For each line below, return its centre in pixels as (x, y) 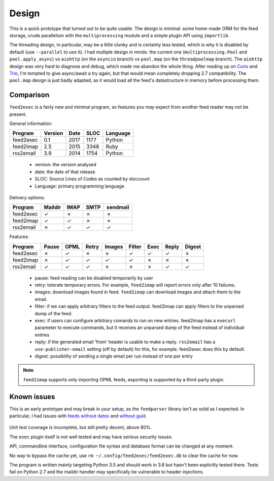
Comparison (29, 95)
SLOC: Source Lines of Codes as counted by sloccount (92, 179)
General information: (31, 123)
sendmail (118, 207)
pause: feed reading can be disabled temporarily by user (94, 278)
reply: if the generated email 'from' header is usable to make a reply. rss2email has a (125, 342)
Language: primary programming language (79, 186)
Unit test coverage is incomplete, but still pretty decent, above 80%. (81, 428)
